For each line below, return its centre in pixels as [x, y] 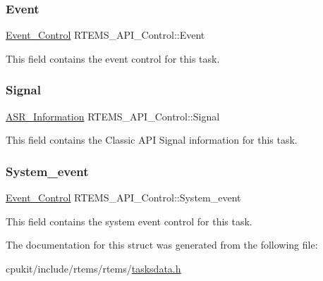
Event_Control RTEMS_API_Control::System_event [123, 198]
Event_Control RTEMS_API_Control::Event [105, 35]
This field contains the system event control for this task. [129, 221]
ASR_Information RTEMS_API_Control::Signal [113, 116]
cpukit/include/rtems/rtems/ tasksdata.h [93, 268]
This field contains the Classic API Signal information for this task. [152, 140]
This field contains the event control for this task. [113, 58]
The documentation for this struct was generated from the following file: [162, 245]
